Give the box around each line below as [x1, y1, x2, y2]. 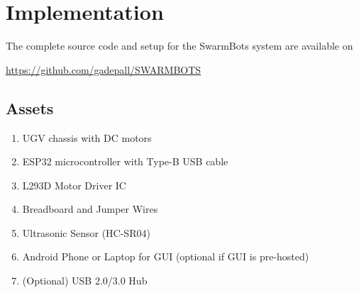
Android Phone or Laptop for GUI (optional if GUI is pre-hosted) [22, 249, 309, 264]
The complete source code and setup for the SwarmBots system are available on [6, 38, 353, 53]
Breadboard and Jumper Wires [22, 201, 158, 216]
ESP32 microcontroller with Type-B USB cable [22, 154, 228, 169]
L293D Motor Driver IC [22, 177, 126, 192]
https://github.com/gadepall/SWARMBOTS [6, 62, 201, 77]
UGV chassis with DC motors [22, 130, 152, 145]
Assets [6, 96, 54, 118]
